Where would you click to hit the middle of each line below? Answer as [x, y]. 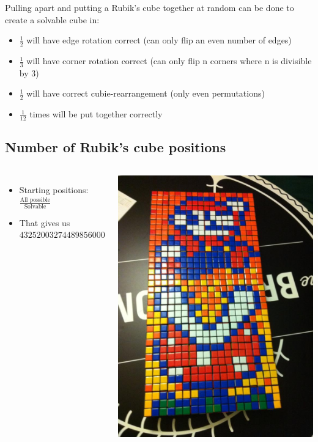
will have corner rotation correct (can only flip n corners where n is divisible [169, 61]
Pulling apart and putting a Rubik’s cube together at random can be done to [150, 7]
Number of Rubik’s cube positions [116, 147]
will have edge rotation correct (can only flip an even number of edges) [159, 40]
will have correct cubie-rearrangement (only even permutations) [146, 93]
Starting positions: [54, 190]
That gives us [45, 222]
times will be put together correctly [96, 114]
